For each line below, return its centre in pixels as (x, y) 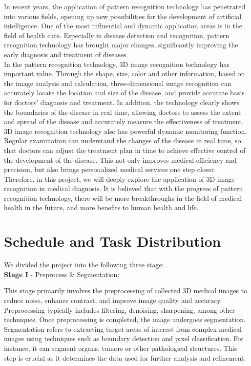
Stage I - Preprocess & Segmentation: (62, 274)
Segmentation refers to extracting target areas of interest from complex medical (123, 329)
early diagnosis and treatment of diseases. (66, 54)
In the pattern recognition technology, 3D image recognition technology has (117, 64)
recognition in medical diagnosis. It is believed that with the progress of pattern (124, 188)
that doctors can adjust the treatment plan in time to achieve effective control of (125, 150)
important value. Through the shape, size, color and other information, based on (125, 74)
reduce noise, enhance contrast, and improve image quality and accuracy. (113, 300)
